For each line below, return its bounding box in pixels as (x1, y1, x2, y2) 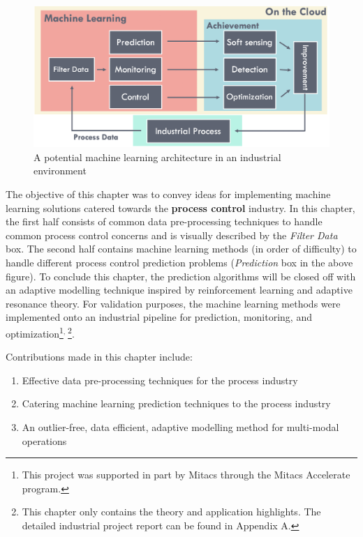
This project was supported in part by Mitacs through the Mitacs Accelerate (22, 467, 350, 482)
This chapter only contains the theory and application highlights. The (22, 504, 321, 519)
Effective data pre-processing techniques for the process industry (22, 372, 298, 387)
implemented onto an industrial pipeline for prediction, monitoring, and (6, 310, 312, 324)
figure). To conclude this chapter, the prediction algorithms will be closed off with (6, 268, 356, 283)
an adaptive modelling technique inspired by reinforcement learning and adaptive (6, 282, 353, 297)
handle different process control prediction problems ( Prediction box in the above (6, 255, 353, 270)
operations (22, 433, 67, 448)
